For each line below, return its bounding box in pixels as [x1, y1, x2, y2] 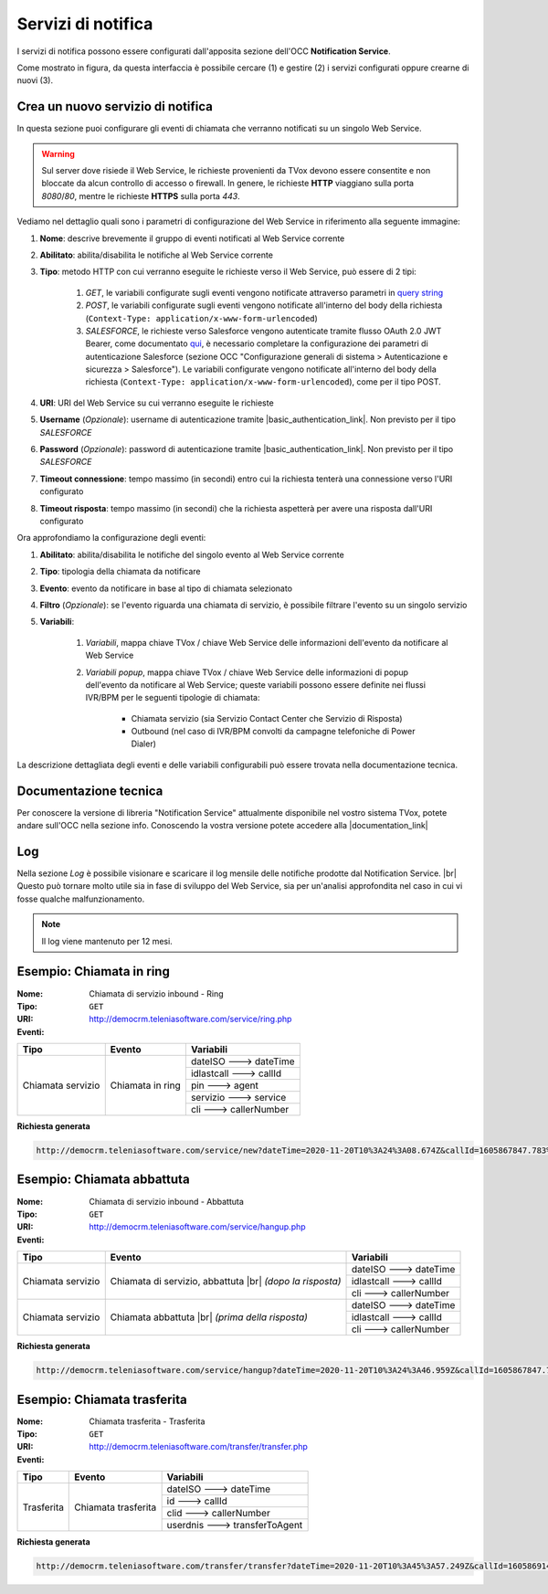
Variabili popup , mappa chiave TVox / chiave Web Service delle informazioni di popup [85, 667, 409, 678]
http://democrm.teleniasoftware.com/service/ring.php [89, 1014, 292, 1025]
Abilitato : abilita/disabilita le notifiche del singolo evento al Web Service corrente [39, 549, 344, 560]
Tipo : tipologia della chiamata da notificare [39, 566, 201, 577]
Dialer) [131, 738, 157, 749]
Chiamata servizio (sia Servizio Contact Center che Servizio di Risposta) [131, 713, 403, 723]
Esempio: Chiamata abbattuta [16, 1172, 191, 1188]
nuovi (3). [16, 75, 54, 86]
